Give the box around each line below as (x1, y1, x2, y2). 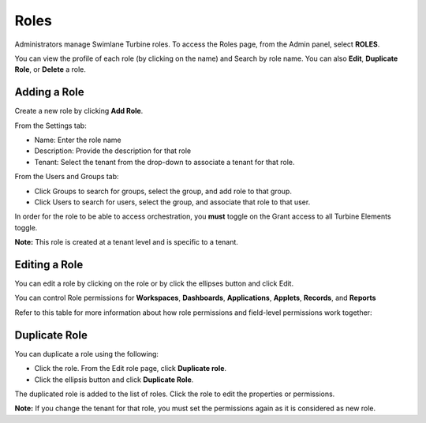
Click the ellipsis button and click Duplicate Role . (34, 375, 194, 384)
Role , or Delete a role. (14, 65, 87, 74)
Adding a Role (14, 85, 84, 99)
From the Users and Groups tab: (14, 172, 119, 182)
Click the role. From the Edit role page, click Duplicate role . (34, 364, 227, 373)
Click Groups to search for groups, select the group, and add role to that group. (34, 186, 292, 196)
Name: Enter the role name (34, 135, 121, 145)
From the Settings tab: (14, 121, 87, 130)
